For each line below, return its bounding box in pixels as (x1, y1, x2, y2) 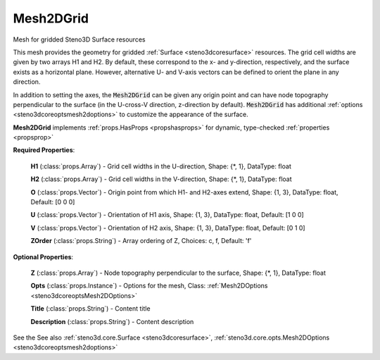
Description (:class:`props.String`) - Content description (30, 317, 194, 325)
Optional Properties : (13, 252, 74, 261)
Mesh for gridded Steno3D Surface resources (13, 35, 146, 44)
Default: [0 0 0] (30, 198, 75, 206)
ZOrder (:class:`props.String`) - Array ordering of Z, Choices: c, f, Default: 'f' (30, 237, 252, 245)
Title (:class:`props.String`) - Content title (30, 304, 151, 313)
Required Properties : (13, 146, 75, 154)
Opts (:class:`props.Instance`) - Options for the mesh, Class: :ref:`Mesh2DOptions (30, 282, 268, 290)
